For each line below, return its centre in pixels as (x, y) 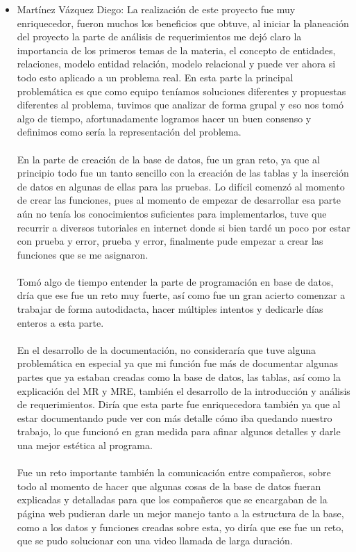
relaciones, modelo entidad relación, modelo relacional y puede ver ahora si (176, 64)
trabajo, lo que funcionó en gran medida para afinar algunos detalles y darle (179, 431)
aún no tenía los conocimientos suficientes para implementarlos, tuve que (172, 213)
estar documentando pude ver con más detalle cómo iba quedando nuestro (175, 417)
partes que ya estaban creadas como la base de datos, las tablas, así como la (179, 377)
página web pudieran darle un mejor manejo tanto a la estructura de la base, (180, 513)
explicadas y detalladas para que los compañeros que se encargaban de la (172, 500)
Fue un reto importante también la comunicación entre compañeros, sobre (174, 472)
